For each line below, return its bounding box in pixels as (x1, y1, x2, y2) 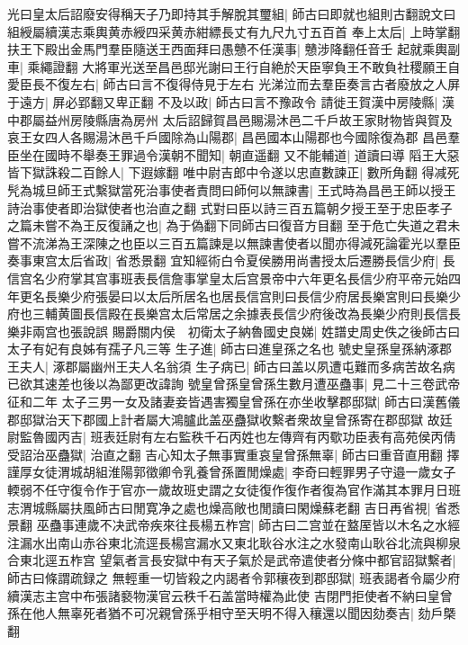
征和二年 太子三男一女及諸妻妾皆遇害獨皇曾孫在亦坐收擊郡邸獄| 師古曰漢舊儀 (7, 392, 461, 411)
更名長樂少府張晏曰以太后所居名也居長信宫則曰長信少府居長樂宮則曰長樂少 (19, 286, 461, 305)
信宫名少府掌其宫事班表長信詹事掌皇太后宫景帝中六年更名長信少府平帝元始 (7, 268, 448, 287)
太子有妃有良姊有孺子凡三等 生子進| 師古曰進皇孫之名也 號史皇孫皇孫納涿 (7, 339, 439, 358)
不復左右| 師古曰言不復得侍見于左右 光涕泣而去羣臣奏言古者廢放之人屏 (44, 75, 461, 94)
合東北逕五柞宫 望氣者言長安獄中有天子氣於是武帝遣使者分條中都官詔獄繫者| (7, 551, 456, 569)
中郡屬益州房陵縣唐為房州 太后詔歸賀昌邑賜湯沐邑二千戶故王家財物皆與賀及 (7, 110, 453, 129)
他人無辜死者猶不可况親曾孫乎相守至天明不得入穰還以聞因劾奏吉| (31, 604, 414, 623)
